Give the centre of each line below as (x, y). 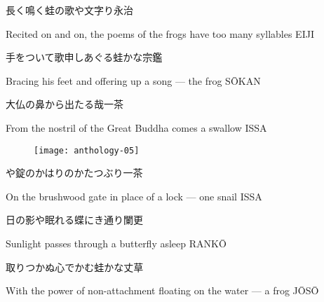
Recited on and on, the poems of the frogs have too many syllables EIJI (160, 33)
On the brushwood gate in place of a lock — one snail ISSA (134, 196)
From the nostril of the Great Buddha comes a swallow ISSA (136, 127)
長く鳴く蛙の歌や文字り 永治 (69, 10)
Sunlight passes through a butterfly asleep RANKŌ (116, 243)
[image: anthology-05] (87, 150)
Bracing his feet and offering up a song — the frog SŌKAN (133, 80)
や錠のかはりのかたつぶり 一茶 (74, 173)
